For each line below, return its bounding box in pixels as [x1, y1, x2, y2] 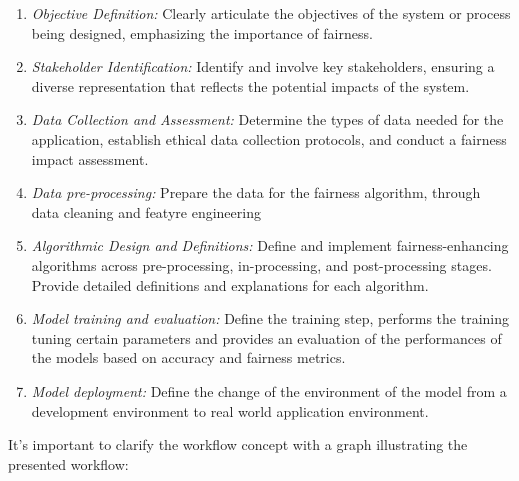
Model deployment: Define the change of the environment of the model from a [31, 380, 507, 401]
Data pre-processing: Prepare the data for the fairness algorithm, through [31, 182, 481, 203]
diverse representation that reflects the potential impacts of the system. [31, 75, 470, 96]
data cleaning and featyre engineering [31, 201, 261, 222]
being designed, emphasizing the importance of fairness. [31, 22, 373, 43]
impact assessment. [31, 148, 149, 169]
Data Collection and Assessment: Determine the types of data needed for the [31, 109, 504, 130]
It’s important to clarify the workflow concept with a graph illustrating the [8, 434, 468, 455]
